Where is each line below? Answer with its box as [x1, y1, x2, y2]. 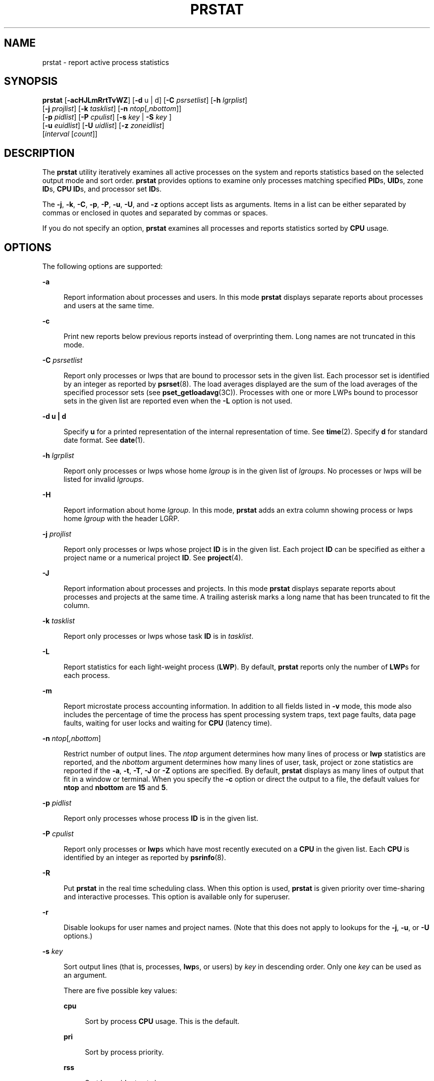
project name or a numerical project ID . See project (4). [63, 553, 243, 562]
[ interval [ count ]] [42, 130, 98, 138]
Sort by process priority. [85, 1048, 164, 1057]
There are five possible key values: [63, 986, 177, 995]
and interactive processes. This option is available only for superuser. [63, 892, 290, 901]
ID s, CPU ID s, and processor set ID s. [42, 185, 162, 194]
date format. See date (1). [63, 436, 145, 445]
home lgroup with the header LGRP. [63, 514, 180, 523]
